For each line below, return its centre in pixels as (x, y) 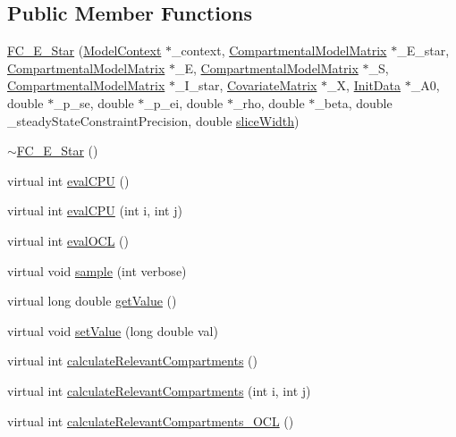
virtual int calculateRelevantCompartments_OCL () (151, 420)
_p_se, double (94, 102)
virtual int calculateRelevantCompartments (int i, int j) (159, 390)
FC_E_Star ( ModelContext (84, 50)
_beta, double (354, 102)
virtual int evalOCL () (68, 240)
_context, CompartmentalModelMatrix (279, 50)
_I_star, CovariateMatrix (246, 85)
